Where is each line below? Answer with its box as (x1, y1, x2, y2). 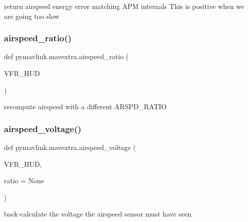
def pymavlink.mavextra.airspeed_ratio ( (4, 51, 129, 62)
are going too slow (4, 10, 60, 21)
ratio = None (4, 175, 44, 186)
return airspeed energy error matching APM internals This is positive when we (4, 1, 245, 11)
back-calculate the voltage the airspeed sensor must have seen (4, 209, 192, 219)
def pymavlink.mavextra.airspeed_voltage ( (4, 142, 136, 152)
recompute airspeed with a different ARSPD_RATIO (4, 101, 167, 112)
